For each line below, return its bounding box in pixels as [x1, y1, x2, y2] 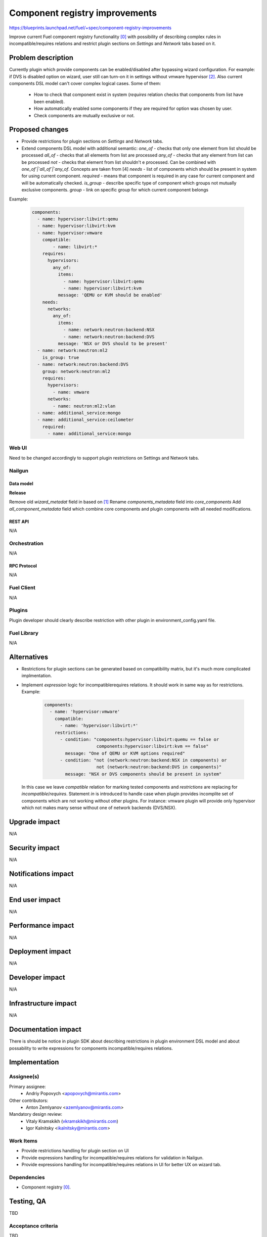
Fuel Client [9, 584, 36, 591]
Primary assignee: [9, 1084, 46, 1090]
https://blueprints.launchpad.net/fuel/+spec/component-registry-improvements [9, 25, 172, 31]
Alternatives [9, 653, 48, 661]
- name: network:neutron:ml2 [37, 348, 108, 353]
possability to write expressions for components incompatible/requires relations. [9, 1045, 173, 1051]
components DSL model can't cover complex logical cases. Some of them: [9, 81, 161, 87]
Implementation [9, 1058, 59, 1066]
